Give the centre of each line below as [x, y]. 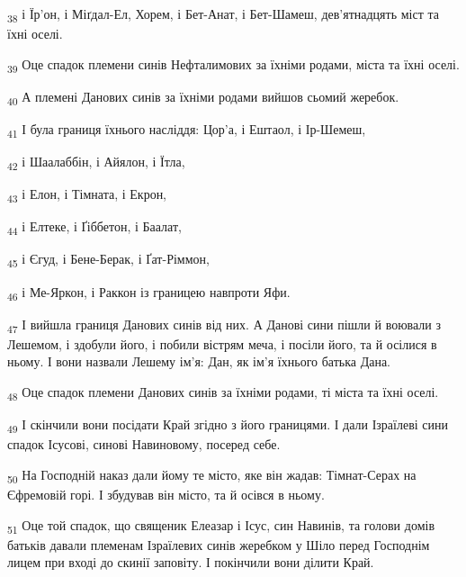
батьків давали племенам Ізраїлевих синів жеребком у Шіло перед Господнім [219, 544]
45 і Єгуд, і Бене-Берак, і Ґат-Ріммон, [108, 260]
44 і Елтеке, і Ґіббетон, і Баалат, [94, 228]
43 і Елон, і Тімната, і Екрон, [87, 195]
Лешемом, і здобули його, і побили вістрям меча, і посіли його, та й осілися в [222, 343]
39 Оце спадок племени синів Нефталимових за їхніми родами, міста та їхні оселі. [233, 65]
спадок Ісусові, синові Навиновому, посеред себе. [144, 444]
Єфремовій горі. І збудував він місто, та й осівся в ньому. [166, 494]
